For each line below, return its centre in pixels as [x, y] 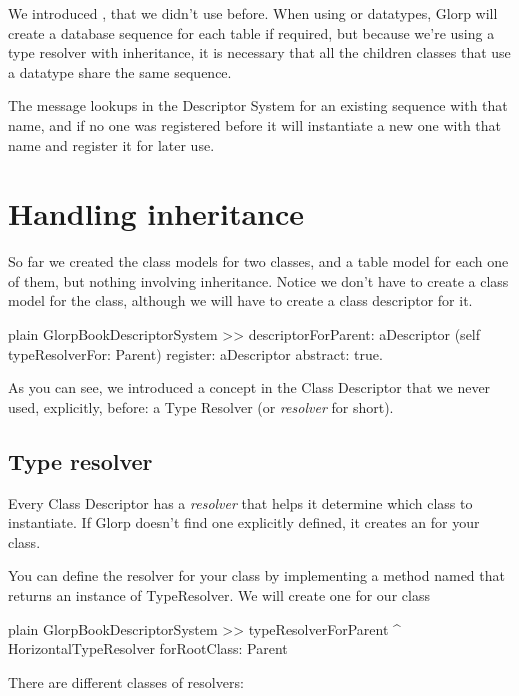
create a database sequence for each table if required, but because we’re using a [251, 32]
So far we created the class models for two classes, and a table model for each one [258, 261]
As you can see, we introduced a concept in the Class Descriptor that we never [249, 387]
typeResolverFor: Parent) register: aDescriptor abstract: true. [195, 353]
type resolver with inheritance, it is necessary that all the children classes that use [259, 52]
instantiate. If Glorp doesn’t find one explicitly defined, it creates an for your [244, 522]
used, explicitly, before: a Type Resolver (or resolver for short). [201, 406]
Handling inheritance [156, 213]
